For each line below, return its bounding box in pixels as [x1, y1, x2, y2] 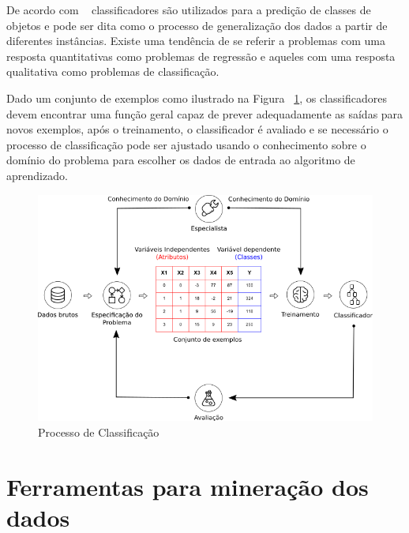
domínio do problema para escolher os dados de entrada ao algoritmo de [6, 152, 355, 168]
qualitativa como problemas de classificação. [6, 63, 220, 80]
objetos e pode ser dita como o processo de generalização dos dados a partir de [6, 17, 388, 33]
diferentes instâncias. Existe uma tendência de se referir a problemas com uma [6, 32, 385, 49]
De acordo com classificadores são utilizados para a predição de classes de [6, 2, 371, 17]
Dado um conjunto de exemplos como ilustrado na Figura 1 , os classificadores [6, 89, 388, 106]
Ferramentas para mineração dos [6, 470, 369, 502]
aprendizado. [6, 167, 68, 183]
